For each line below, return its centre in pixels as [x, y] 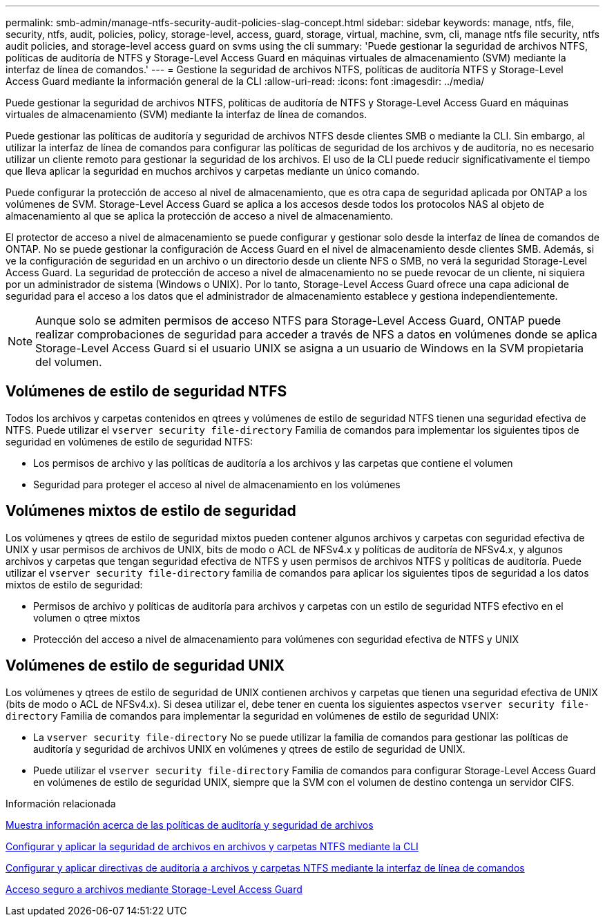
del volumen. [69, 362]
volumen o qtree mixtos [87, 617]
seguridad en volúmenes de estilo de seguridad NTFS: [129, 441]
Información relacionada [61, 803]
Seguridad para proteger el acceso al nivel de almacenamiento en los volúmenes [217, 484]
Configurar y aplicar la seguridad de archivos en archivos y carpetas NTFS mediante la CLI [212, 846]
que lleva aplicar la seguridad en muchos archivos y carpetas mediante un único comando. [213, 171]
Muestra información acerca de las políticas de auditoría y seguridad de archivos [190, 825]
